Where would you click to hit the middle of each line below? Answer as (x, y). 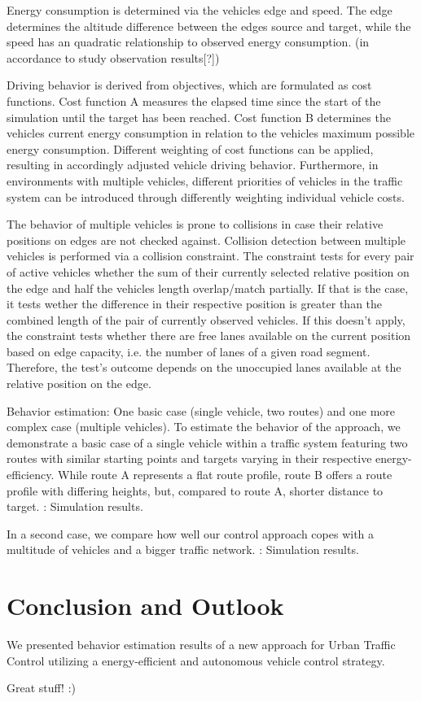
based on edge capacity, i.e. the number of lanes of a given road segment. (189, 351)
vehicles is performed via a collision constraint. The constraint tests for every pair (210, 256)
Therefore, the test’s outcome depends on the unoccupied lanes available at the (204, 367)
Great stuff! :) (41, 688)
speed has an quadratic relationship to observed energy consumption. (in (188, 42)
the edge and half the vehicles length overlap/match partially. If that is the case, (208, 288)
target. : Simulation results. (75, 506)
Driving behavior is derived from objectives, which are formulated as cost (189, 85)
